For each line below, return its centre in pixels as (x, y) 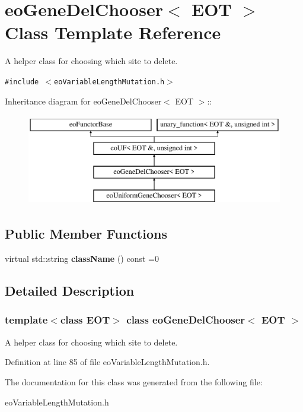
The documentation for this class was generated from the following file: (134, 381)
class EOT (85, 320)
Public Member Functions (86, 234)
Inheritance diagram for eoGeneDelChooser (83, 101)
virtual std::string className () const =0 (82, 259)
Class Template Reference (113, 32)
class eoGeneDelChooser (186, 320)
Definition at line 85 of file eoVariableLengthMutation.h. (107, 362)
